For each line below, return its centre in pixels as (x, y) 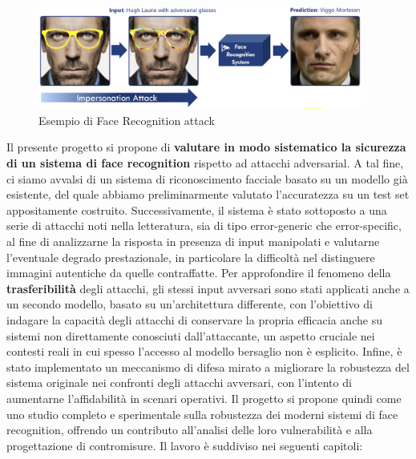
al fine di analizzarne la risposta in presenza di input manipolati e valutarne (193, 241)
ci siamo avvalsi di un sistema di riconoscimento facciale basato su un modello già (207, 178)
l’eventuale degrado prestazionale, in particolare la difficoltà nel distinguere (191, 257)
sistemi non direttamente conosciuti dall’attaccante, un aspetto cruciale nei (191, 335)
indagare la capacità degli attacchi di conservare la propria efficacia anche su (194, 319)
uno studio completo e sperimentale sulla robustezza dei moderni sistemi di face (202, 414)
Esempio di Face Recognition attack (127, 120)
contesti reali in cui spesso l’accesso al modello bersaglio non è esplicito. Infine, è (204, 351)
